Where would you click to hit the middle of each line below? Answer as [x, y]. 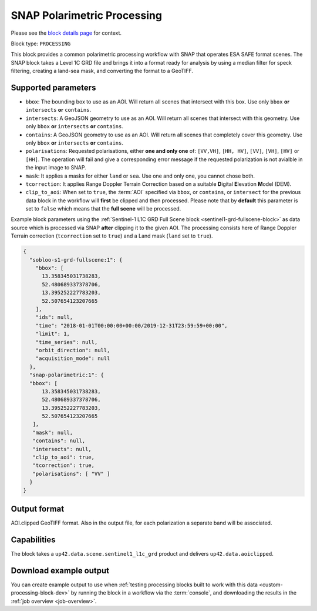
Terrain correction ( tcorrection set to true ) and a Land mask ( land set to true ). [112, 236]
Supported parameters [53, 87]
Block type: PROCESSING [41, 44]
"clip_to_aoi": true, [64, 458]
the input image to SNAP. [56, 168]
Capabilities [33, 540]
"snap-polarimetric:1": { [67, 375]
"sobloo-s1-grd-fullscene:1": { [76, 260]
